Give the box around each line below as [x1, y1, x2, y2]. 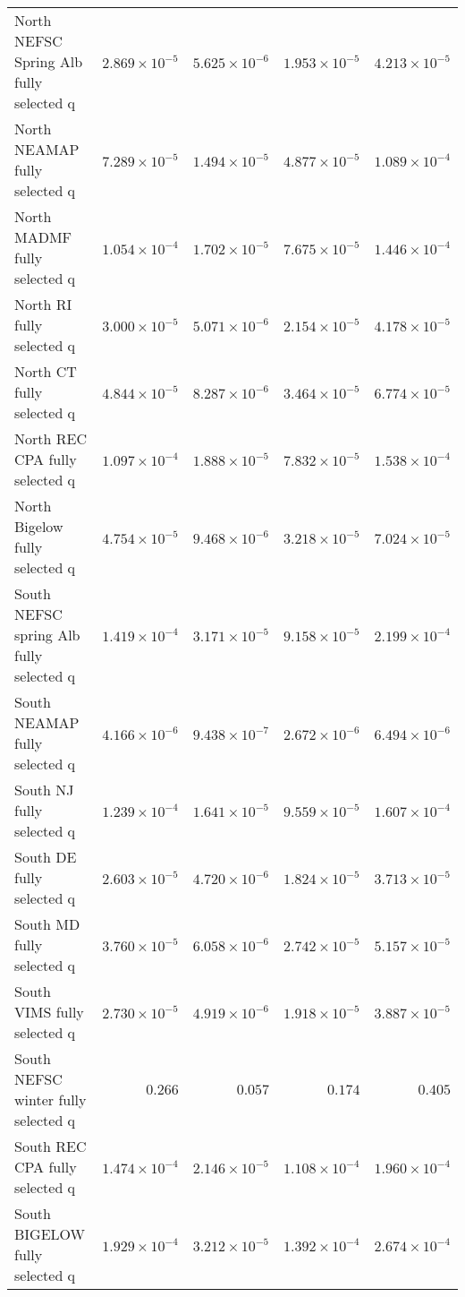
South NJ [14, 779, 74, 800]
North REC [14, 428, 87, 449]
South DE [14, 846, 77, 867]
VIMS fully [14, 1001, 84, 1022]
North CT [14, 361, 77, 382]
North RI [14, 294, 72, 314]
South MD [14, 914, 80, 934]
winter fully [14, 1089, 87, 1110]
